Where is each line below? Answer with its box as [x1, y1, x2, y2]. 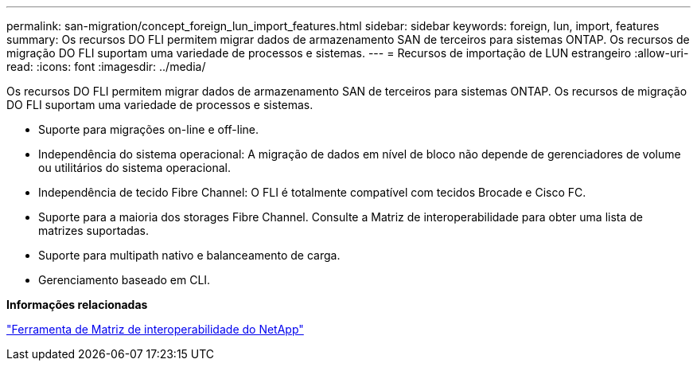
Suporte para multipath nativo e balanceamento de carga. [38, 248, 341, 262]
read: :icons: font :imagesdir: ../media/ [6, 60, 206, 73]
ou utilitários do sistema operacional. [38, 161, 232, 174]
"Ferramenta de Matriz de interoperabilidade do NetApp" [6, 322, 304, 336]
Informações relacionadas [6, 298, 148, 311]
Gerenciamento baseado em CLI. [38, 273, 211, 287]
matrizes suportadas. [38, 224, 150, 237]
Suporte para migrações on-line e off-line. [38, 123, 259, 136]
